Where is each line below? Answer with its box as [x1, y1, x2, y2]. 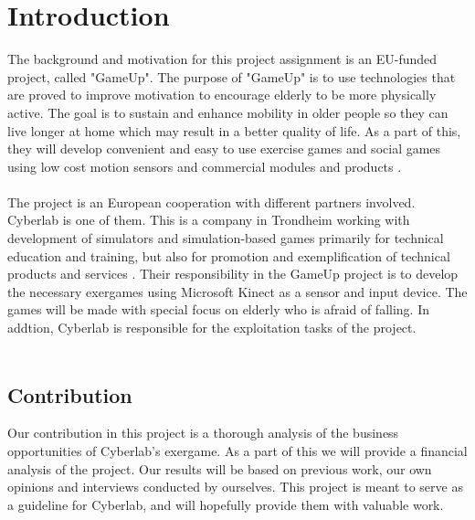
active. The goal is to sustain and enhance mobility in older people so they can [7, 102, 449, 122]
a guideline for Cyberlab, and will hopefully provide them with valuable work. [7, 494, 444, 514]
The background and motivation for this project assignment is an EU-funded [7, 49, 438, 69]
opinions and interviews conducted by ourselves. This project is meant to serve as [7, 477, 463, 496]
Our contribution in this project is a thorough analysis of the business [7, 423, 399, 442]
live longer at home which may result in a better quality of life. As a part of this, [7, 121, 461, 140]
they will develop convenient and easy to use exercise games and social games [7, 139, 441, 158]
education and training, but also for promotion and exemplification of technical [7, 246, 450, 265]
